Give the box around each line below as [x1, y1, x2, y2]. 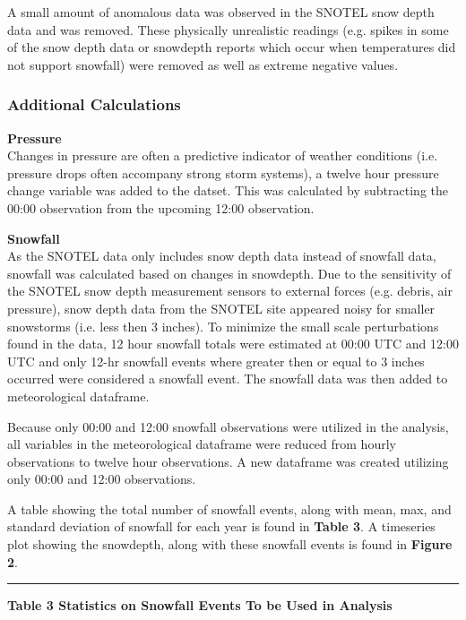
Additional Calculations [7, 93, 181, 116]
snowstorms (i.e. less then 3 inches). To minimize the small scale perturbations [7, 316, 439, 335]
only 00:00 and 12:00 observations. [7, 469, 196, 488]
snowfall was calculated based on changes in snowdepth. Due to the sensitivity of [7, 263, 452, 282]
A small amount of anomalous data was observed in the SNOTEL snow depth [7, 3, 435, 21]
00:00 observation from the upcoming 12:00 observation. [7, 198, 315, 217]
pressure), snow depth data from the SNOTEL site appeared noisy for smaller [7, 298, 436, 317]
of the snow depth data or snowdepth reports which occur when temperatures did [7, 38, 456, 56]
